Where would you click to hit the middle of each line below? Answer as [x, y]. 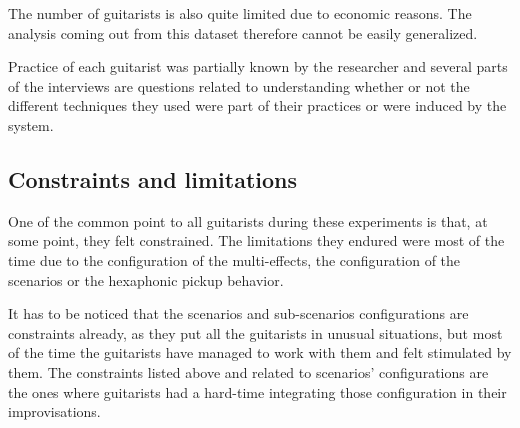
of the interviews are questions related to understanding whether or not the [239, 85]
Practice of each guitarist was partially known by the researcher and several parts [258, 66]
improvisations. [54, 411]
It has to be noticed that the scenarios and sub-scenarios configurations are [238, 313]
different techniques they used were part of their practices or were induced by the [257, 105]
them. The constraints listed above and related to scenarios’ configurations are [248, 371]
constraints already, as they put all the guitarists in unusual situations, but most [255, 332]
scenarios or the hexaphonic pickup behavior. [146, 279]
